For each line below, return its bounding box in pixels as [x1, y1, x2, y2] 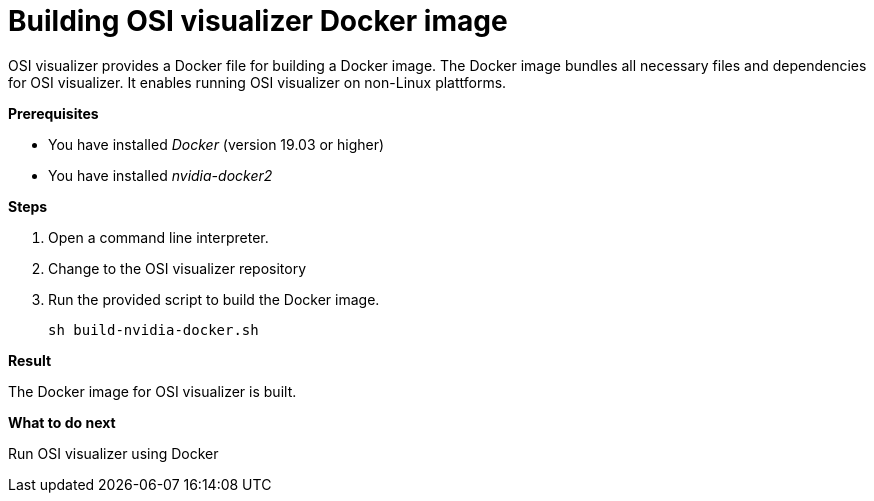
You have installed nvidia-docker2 [48, 166, 273, 184]
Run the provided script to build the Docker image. [48, 290, 380, 308]
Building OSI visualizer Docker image [8, 4, 508, 38]
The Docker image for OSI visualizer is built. [8, 382, 297, 400]
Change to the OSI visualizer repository [48, 259, 307, 277]
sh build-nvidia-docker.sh [48, 321, 259, 338]
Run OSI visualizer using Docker [8, 444, 219, 462]
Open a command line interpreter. [48, 228, 269, 246]
